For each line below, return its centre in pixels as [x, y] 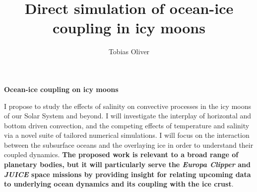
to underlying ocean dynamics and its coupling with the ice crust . [119, 184]
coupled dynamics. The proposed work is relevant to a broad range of [121, 154]
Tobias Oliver [129, 51]
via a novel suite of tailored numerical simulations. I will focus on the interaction [127, 135]
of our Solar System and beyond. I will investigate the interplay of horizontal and [128, 116]
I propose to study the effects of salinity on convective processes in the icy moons [128, 106]
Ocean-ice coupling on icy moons [61, 89]
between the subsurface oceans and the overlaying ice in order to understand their [129, 144]
